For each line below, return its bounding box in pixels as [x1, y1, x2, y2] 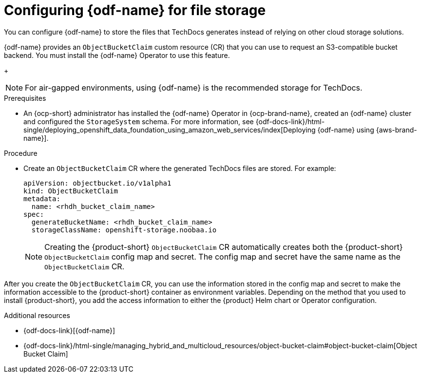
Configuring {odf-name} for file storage [4, 2, 266, 19]
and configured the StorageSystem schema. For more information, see [23, 117, 254, 126]
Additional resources [4, 311, 70, 320]
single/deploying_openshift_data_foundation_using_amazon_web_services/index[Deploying [23, 125, 316, 134]
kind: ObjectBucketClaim [23, 187, 118, 195]
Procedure [4, 149, 38, 157]
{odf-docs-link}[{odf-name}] [23, 326, 115, 335]
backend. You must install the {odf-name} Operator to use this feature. [4, 51, 230, 59]
